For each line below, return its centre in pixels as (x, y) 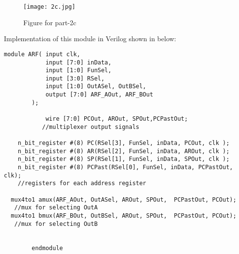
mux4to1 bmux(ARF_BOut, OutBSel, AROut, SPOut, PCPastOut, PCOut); (124, 215)
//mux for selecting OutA (56, 208)
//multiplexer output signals (91, 127)
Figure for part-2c (50, 22)
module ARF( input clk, (42, 54)
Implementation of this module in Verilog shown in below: (90, 39)
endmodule (47, 248)
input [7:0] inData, (78, 62)
